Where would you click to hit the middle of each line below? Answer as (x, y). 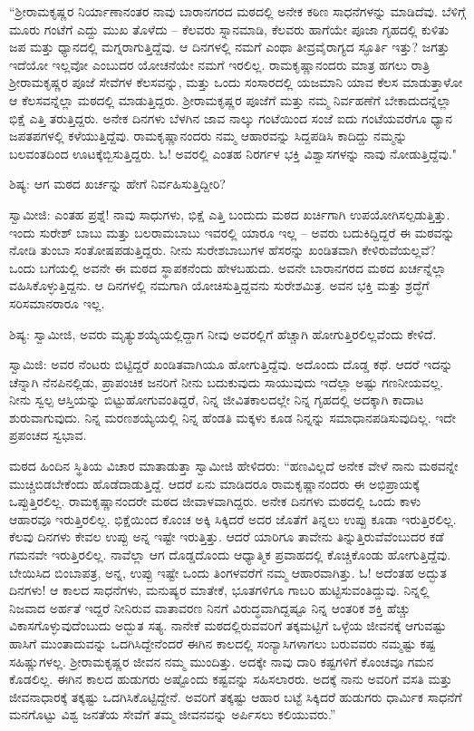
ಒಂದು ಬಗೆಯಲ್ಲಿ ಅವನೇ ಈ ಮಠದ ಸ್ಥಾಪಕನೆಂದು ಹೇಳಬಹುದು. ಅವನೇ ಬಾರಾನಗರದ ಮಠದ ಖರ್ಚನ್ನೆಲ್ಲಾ (228, 267)
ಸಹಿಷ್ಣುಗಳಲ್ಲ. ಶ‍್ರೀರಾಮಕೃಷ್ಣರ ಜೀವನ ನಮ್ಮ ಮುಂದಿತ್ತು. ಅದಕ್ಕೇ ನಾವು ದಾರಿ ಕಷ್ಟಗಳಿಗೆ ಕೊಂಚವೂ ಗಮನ (222, 661)
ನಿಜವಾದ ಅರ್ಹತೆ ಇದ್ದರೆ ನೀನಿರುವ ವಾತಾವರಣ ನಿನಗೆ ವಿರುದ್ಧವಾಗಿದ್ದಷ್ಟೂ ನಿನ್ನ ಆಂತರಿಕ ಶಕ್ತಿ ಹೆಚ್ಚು (210, 607)
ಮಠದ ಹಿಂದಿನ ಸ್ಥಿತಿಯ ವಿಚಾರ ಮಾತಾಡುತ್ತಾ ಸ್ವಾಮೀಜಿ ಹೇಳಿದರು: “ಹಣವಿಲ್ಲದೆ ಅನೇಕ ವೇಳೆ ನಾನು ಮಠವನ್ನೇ (234, 466)
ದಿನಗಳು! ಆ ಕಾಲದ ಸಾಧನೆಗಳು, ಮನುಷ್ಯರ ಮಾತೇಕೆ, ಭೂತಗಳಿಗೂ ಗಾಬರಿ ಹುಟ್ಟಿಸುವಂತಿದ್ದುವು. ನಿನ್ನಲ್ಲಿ (219, 590)
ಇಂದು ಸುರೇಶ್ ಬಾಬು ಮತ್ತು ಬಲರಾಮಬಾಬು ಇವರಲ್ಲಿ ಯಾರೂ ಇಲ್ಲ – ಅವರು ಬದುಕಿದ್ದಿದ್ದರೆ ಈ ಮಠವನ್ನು (232, 232)
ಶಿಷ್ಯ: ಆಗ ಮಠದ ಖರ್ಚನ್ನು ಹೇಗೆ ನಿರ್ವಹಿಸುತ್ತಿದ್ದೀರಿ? (117, 184)
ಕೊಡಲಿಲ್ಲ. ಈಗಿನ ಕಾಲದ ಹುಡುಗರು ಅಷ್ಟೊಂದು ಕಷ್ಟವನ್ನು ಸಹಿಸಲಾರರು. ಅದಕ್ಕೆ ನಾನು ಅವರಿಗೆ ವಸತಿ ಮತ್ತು (231, 679)
